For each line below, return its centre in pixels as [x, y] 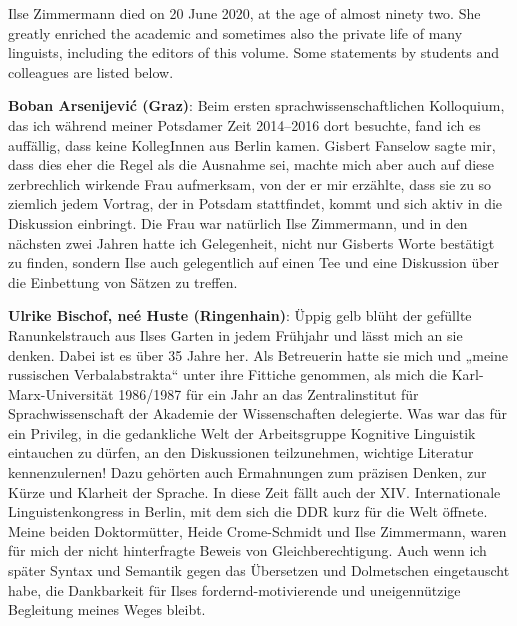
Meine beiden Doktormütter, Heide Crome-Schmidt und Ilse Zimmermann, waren [257, 530]
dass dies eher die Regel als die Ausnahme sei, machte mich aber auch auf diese [251, 164]
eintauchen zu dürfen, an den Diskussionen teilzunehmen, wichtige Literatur [241, 452]
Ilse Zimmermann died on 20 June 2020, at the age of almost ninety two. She [244, 13]
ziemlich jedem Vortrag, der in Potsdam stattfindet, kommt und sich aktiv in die [255, 203]
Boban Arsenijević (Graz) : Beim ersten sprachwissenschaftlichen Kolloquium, [256, 105]
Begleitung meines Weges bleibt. [107, 609]
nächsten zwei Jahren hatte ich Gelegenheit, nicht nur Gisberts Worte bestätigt [251, 242]
